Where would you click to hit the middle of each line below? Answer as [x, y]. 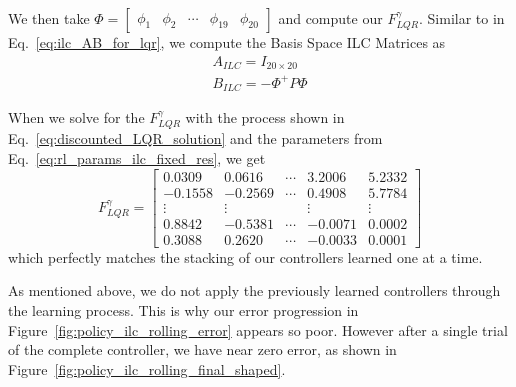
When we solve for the [76, 117]
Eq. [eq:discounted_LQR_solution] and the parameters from [195, 138]
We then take [49, 18]
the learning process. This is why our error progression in [183, 310]
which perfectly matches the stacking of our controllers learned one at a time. [245, 256]
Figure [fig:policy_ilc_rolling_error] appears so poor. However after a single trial [258, 329]
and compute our [330, 18]
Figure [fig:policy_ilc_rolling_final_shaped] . [147, 368]
